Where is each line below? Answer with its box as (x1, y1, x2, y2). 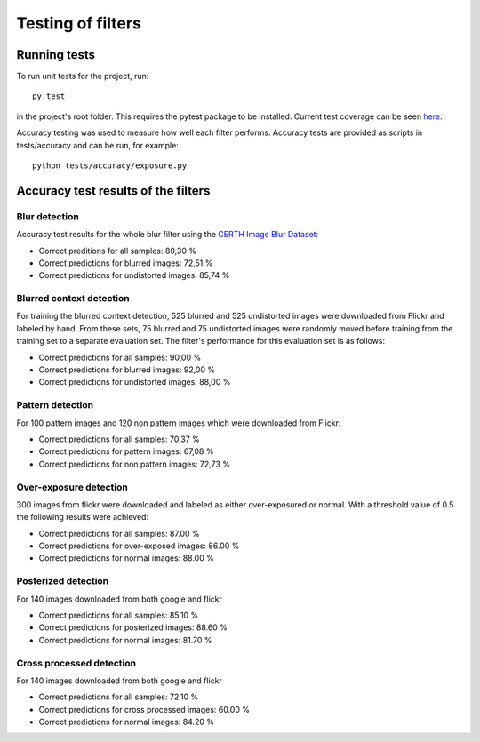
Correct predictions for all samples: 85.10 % (38, 610, 199, 620)
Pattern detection (16, 399, 94, 411)
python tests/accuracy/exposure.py (32, 161, 188, 171)
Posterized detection (16, 575, 109, 587)
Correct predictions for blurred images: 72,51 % (38, 258, 213, 268)
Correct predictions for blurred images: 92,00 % (38, 364, 216, 375)
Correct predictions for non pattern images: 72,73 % (38, 459, 231, 469)
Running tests (16, 47, 96, 62)
